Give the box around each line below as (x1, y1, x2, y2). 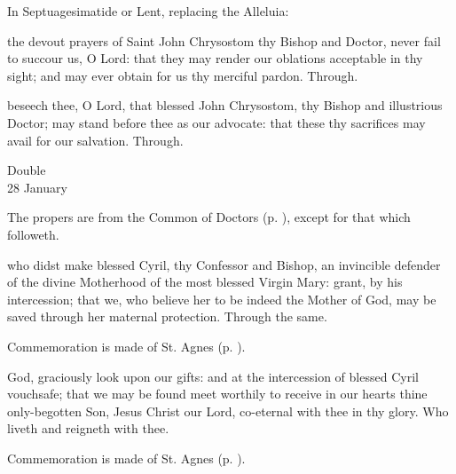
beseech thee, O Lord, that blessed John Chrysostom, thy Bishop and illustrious (7, 96, 443, 115)
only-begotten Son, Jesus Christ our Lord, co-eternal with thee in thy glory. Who (7, 401, 449, 420)
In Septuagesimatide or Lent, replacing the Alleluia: (7, 2, 289, 20)
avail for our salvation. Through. (7, 130, 184, 149)
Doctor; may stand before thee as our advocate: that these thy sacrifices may (7, 113, 426, 131)
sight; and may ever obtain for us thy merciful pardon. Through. (7, 66, 358, 84)
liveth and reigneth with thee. (7, 419, 169, 438)
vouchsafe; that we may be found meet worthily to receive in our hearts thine (7, 384, 428, 403)
